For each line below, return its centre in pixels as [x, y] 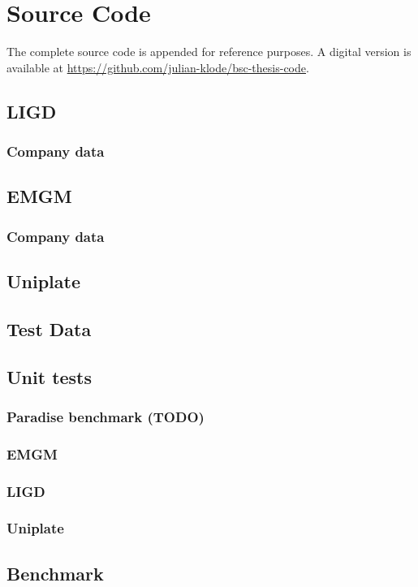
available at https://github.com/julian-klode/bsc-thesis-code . [158, 67]
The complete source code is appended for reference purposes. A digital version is [209, 52]
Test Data [49, 328]
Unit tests [50, 376]
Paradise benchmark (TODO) [106, 416]
